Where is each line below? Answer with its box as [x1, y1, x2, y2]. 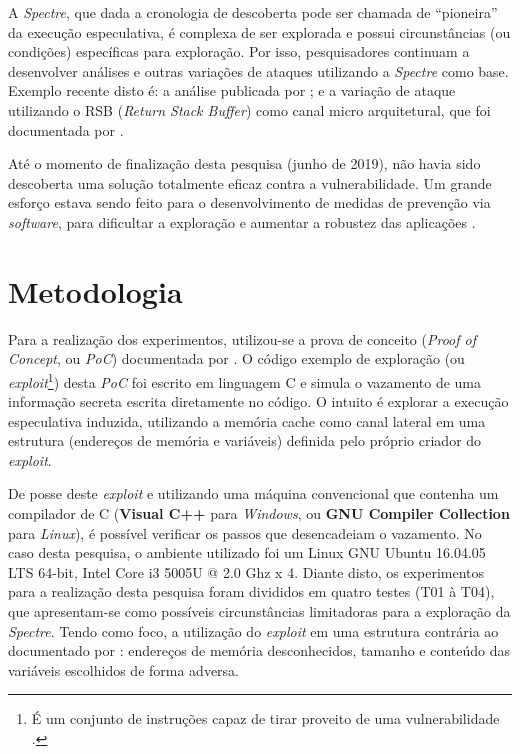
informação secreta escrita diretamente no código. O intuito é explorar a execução [8, 391, 509, 412]
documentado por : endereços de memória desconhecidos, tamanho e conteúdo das [8, 640, 511, 661]
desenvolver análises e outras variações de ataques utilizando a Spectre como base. [8, 60, 509, 81]
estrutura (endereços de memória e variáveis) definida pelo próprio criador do [8, 430, 482, 451]
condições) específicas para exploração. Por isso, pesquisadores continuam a [8, 41, 470, 62]
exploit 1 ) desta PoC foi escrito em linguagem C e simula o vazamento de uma [8, 368, 482, 392]
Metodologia [8, 270, 183, 311]
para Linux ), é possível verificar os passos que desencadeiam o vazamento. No [8, 522, 482, 543]
